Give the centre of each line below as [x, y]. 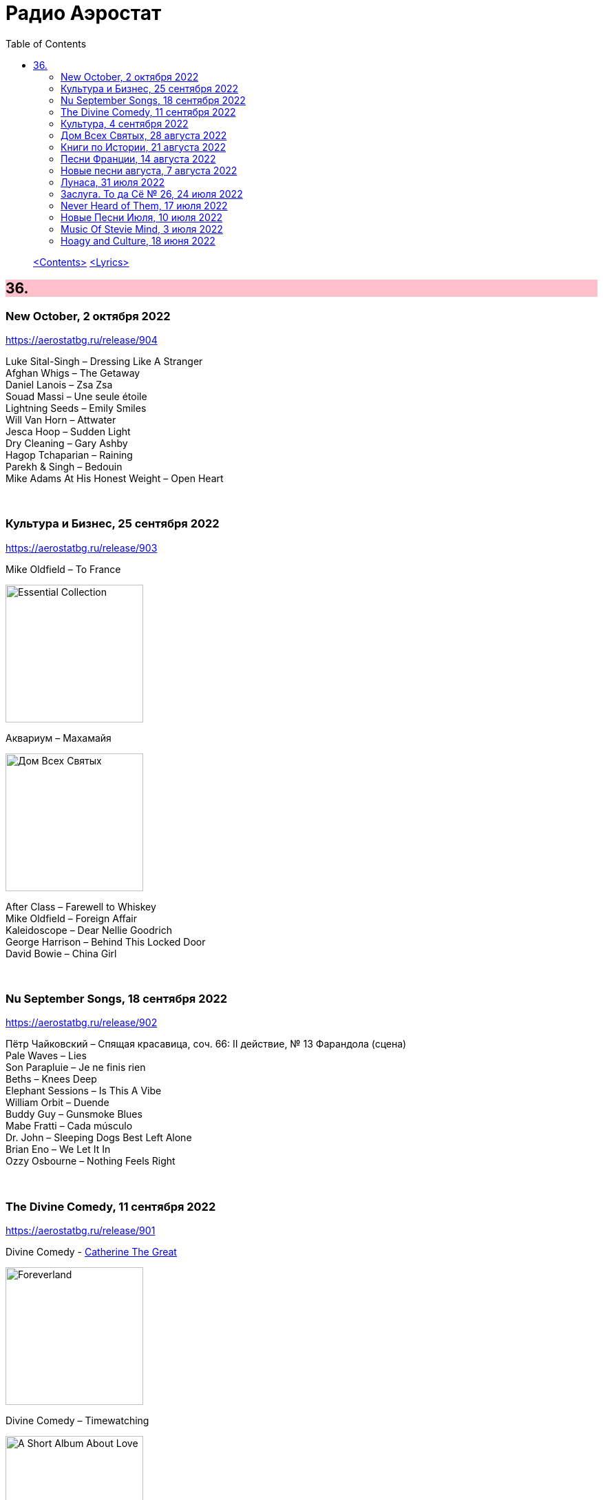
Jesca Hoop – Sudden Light [68, 431]
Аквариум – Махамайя [59, 738]
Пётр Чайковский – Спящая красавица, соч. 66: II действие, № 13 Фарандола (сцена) [206, 1044]
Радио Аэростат [84, 13]
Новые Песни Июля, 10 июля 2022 [141, 217]
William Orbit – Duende [57, 1103]
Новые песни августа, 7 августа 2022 [149, 170]
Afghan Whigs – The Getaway [73, 373]
